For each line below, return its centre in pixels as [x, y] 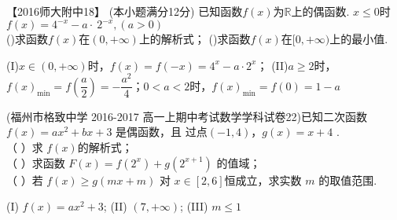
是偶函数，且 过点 [162, 132]
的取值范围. [348, 180]
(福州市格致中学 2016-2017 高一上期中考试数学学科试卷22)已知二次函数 [187, 116]
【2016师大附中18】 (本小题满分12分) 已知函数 [125, 11]
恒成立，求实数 [263, 180]
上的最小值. [359, 39]
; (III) [194, 206]
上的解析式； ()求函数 [195, 39]
